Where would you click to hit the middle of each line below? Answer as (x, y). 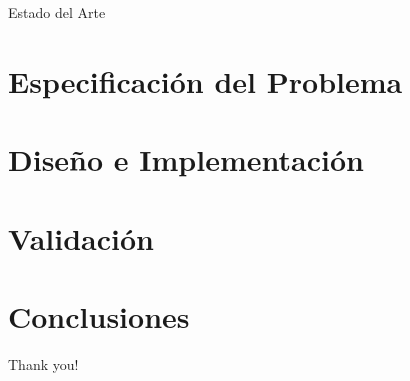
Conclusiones (99, 315)
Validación (81, 237)
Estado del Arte (57, 12)
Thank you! (43, 363)
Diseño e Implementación (186, 159)
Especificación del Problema (205, 80)
